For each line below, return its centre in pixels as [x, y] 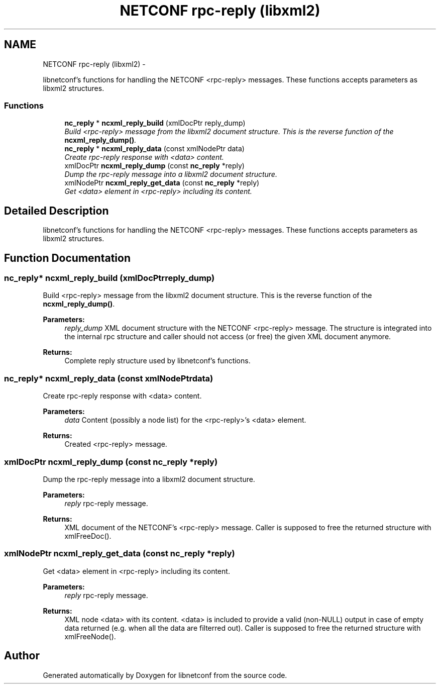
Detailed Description [57, 211]
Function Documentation [67, 258]
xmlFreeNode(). [90, 636]
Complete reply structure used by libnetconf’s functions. [157, 361]
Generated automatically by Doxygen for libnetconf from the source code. [165, 675]
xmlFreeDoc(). [88, 536]
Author [22, 656]
